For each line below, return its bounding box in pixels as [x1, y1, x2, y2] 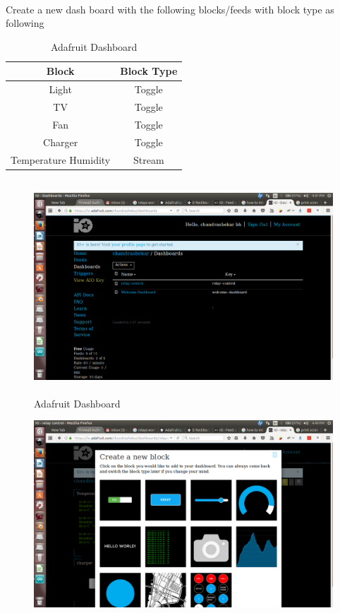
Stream [133, 152, 164, 167]
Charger [43, 134, 78, 149]
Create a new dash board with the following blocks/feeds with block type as [6, 1, 334, 16]
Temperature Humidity [11, 152, 111, 167]
